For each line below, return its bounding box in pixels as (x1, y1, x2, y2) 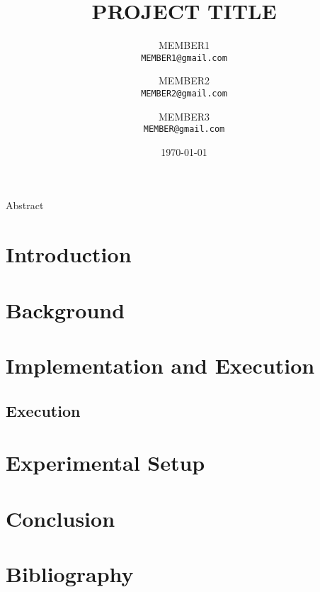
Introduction (6, 240, 132, 269)
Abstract (6, 198, 44, 213)
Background (6, 295, 125, 324)
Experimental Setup (6, 448, 205, 477)
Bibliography (6, 559, 134, 588)
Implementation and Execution (6, 351, 315, 379)
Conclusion (6, 503, 115, 532)
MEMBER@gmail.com (143, 124, 225, 135)
